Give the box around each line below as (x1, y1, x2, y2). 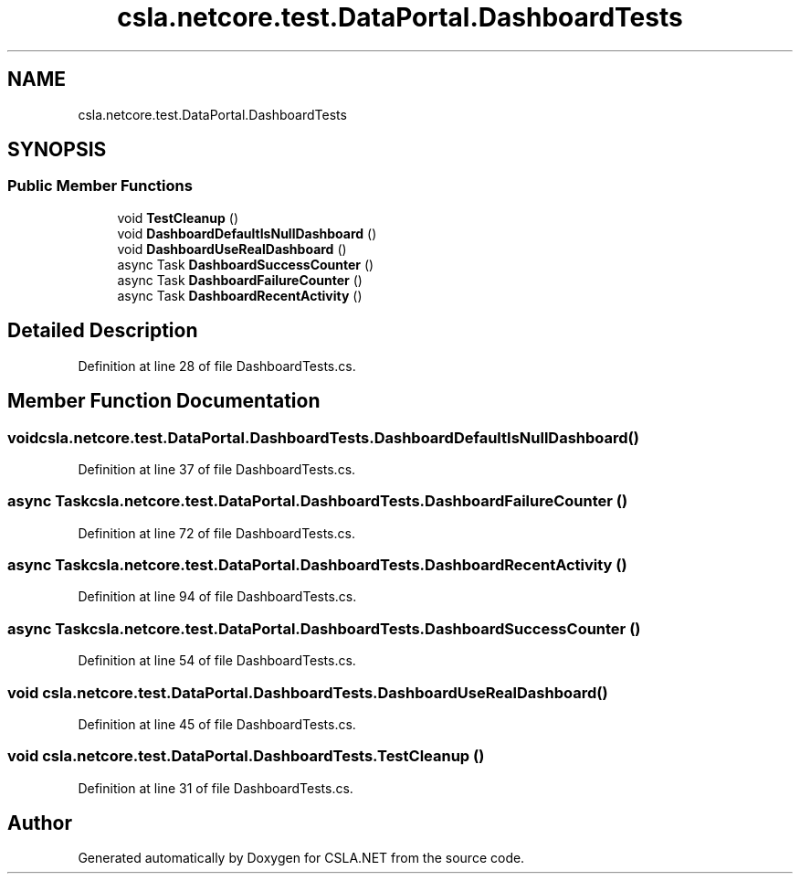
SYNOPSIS (7, 138, 107, 162)
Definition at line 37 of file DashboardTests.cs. (78, 461, 356, 477)
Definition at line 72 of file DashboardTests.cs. (78, 525, 355, 541)
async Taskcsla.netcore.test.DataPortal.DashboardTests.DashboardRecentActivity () (7, 556, 627, 574)
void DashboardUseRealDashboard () (117, 240, 347, 257)
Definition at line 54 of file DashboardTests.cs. (78, 653, 356, 669)
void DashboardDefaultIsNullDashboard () (117, 225, 377, 241)
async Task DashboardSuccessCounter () (117, 256, 374, 272)
